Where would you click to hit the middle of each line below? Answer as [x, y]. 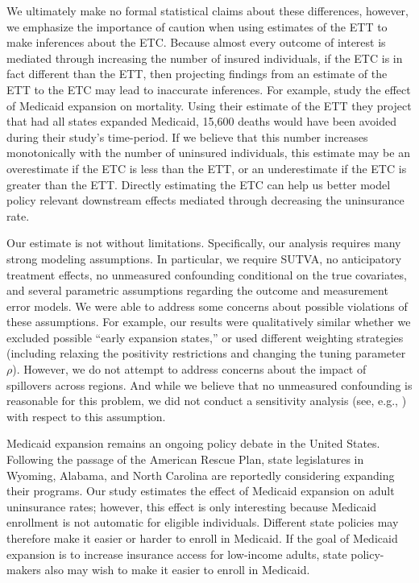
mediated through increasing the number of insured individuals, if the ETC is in [205, 58]
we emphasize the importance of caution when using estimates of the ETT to [197, 26]
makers [24, 570]
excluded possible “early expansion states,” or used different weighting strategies [205, 337]
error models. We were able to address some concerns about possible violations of [207, 306]
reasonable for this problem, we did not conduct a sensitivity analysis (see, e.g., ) [207, 401]
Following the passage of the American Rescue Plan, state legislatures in [185, 459]
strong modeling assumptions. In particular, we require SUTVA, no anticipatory [204, 258]
